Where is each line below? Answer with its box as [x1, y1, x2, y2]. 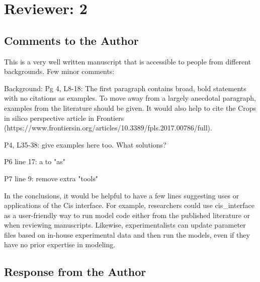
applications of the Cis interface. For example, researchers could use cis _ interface [4, 200, 254, 210]
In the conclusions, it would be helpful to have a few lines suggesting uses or [4, 190, 239, 200]
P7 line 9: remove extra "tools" [4, 173, 98, 183]
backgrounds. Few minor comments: [4, 66, 115, 77]
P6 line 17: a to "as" [4, 156, 65, 167]
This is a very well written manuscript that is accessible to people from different [4, 56, 251, 66]
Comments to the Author [4, 32, 139, 48]
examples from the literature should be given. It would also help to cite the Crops [4, 102, 256, 113]
